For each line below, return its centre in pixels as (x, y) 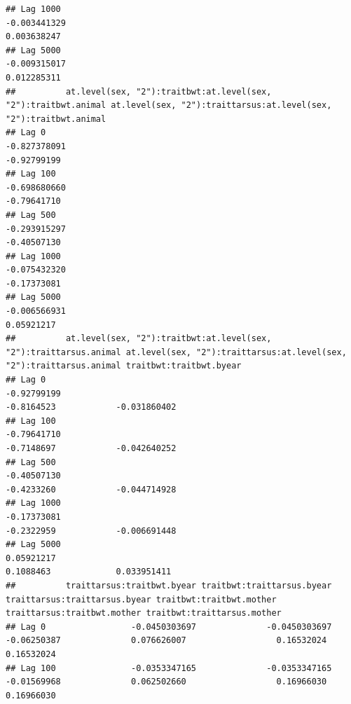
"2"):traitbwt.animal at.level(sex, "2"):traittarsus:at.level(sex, (169, 105)
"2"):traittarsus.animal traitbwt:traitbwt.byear (124, 366)
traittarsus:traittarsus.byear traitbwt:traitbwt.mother (141, 599)
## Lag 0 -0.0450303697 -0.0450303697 (169, 627)
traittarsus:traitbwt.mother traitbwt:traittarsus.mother (144, 613)
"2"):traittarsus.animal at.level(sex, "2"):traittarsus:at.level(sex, (176, 352)
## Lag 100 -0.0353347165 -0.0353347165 (169, 668)
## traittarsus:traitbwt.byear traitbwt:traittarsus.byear (169, 585)
